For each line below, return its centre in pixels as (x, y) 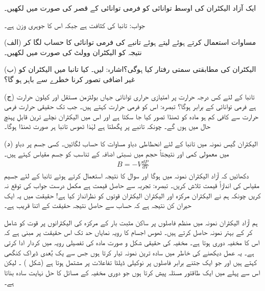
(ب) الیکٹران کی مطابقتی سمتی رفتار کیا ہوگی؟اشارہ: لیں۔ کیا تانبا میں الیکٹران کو (130, 69)
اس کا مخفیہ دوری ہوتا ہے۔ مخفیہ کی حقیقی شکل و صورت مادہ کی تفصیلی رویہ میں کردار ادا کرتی (132, 242)
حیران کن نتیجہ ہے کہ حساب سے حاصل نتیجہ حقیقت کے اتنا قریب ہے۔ (98, 205)
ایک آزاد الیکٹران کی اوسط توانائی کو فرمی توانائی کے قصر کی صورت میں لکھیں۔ (130, 8)
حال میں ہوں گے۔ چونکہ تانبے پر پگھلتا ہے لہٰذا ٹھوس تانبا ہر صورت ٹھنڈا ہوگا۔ (107, 126)
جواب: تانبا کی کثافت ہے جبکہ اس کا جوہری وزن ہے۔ (75, 25)
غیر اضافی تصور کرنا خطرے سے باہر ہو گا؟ (70, 79)
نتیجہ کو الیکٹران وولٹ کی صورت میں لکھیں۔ (73, 52)
